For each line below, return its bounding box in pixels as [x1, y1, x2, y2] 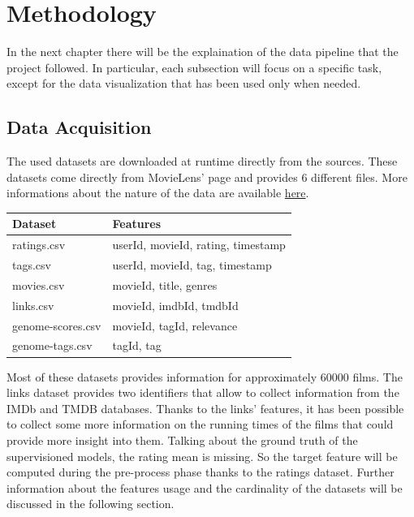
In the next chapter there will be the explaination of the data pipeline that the [6, 43, 399, 60]
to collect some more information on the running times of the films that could [6, 416, 394, 433]
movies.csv [12, 276, 65, 293]
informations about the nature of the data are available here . [6, 184, 309, 201]
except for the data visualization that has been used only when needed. [6, 75, 361, 92]
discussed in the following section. [6, 495, 175, 512]
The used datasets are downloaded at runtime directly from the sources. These [6, 153, 398, 170]
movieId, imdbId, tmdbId [112, 296, 239, 313]
